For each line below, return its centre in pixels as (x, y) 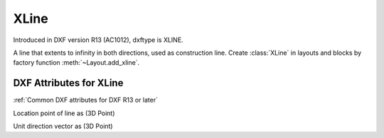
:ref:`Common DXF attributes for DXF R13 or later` (85, 100)
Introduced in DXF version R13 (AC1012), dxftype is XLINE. (98, 40)
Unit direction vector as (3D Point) (63, 126)
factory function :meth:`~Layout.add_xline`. (76, 63)
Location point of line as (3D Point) (64, 113)
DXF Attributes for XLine (68, 83)
